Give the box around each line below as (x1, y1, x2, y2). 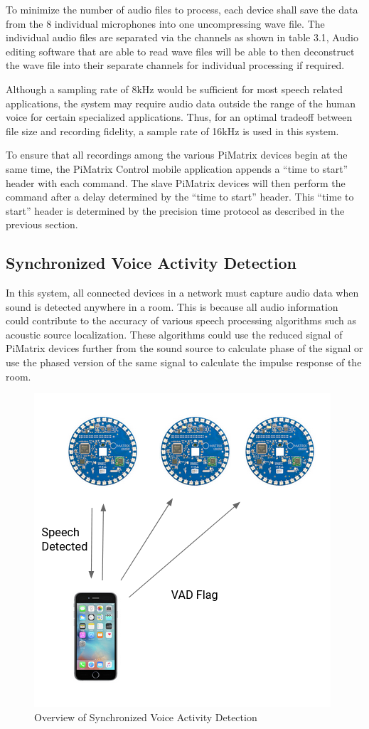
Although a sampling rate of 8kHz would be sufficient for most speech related (6, 81, 343, 96)
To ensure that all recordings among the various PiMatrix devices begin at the (6, 147, 348, 162)
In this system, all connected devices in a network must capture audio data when (6, 285, 359, 300)
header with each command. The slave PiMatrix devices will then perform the (6, 175, 346, 190)
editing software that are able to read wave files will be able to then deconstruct (6, 43, 355, 58)
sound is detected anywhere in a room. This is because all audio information (6, 299, 338, 314)
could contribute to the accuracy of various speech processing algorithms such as (6, 313, 357, 328)
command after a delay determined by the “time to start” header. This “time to (6, 189, 354, 204)
